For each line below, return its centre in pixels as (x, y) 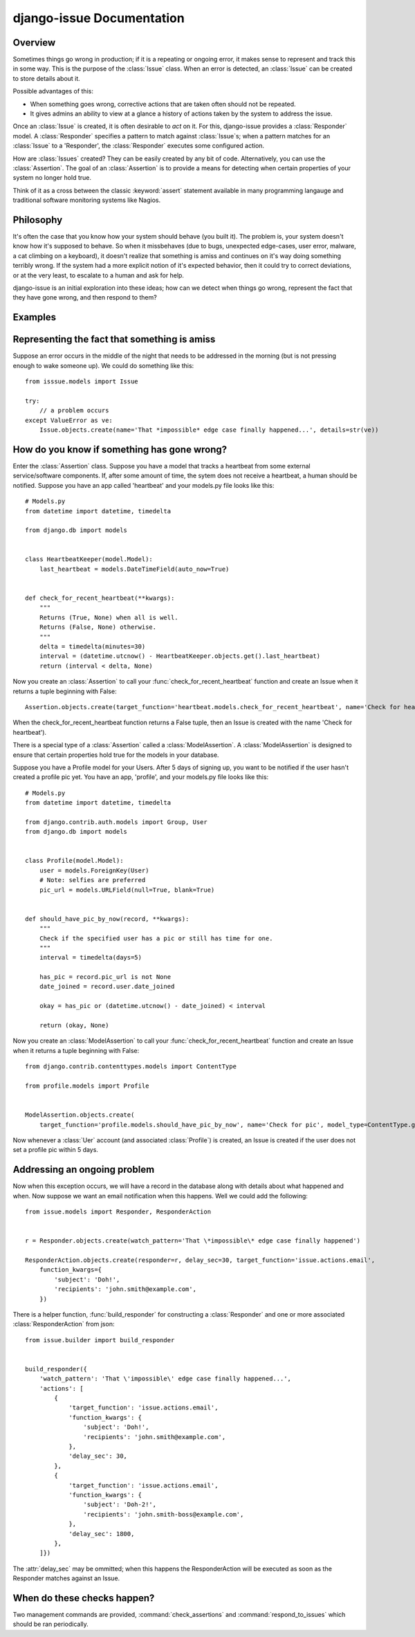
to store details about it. (47, 78)
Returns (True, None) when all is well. (109, 617)
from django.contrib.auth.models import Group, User (116, 822)
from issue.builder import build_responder (100, 1340)
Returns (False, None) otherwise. (98, 627)
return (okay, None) (74, 1025)
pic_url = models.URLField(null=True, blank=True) (127, 890)
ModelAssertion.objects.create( (80, 1115)
